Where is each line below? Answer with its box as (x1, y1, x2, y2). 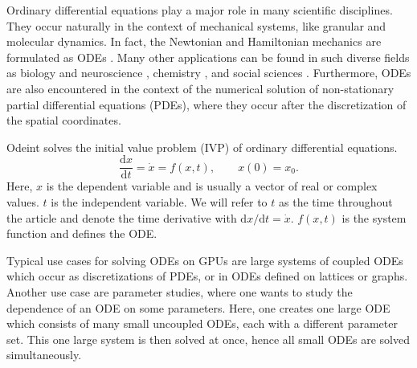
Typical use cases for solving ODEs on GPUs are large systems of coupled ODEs (6, 251, 403, 268)
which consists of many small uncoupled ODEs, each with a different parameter (6, 315, 398, 332)
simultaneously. (6, 346, 82, 363)
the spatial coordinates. (6, 112, 121, 129)
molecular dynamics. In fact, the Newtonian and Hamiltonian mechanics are (6, 33, 382, 50)
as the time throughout (279, 194, 393, 210)
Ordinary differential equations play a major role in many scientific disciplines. (6, 2, 393, 18)
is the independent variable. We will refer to (51, 194, 268, 210)
